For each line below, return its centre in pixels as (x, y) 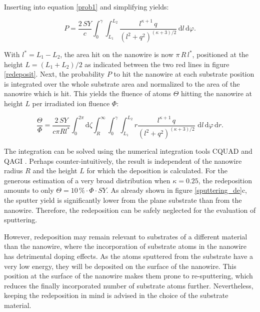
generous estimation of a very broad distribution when (87, 180)
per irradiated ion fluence (71, 103)
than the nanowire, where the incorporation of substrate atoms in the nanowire (125, 246)
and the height (55, 171)
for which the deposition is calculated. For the (157, 171)
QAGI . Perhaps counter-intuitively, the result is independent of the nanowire (123, 161)
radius (13, 171)
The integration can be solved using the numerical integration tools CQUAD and (128, 151)
